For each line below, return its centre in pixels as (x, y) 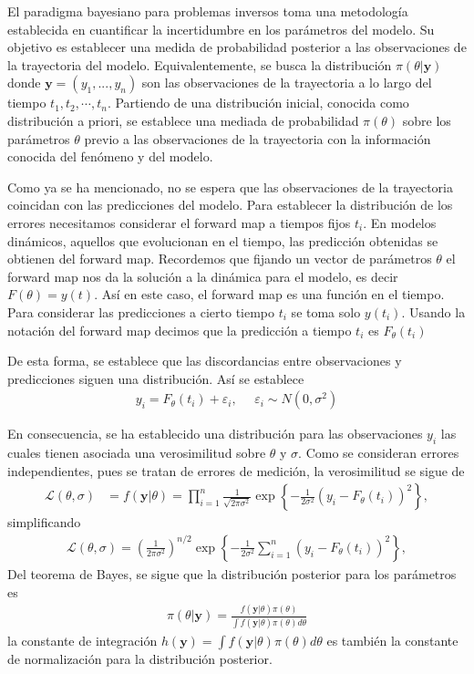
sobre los (427, 120)
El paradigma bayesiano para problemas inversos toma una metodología (208, 11)
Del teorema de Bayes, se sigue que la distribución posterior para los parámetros (232, 573)
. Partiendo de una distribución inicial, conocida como (258, 103)
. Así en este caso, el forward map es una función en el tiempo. (269, 294)
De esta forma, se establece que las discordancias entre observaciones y (205, 361)
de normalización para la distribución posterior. (140, 658)
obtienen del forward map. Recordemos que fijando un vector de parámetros (220, 259)
